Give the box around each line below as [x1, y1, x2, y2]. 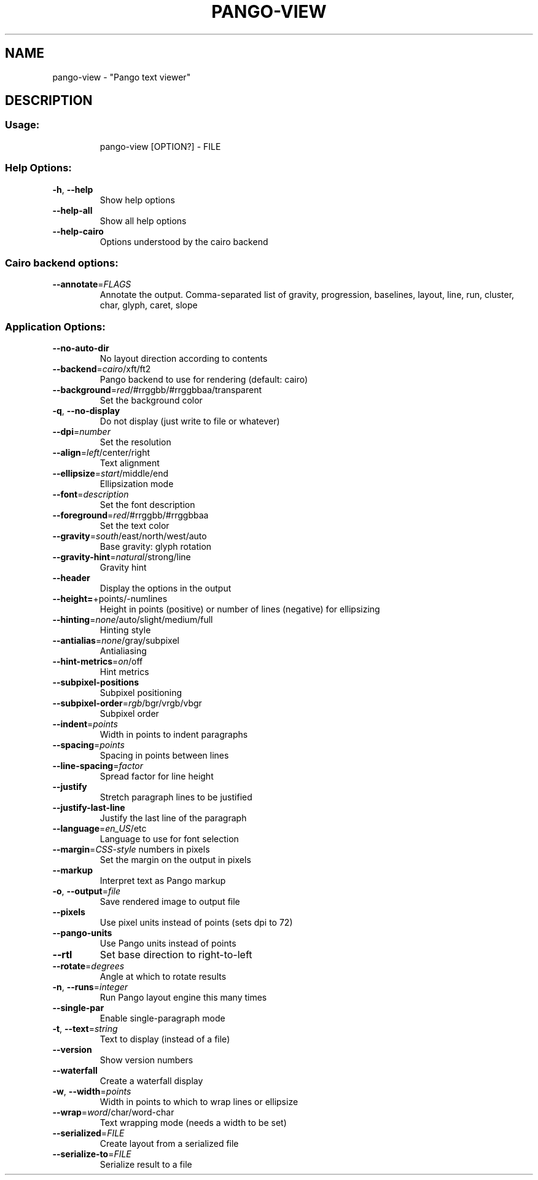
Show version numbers [99, 1055, 193, 1066]
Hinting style [99, 625, 151, 636]
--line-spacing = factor [52, 760, 144, 772]
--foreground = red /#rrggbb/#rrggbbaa [52, 510, 209, 521]
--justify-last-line [52, 802, 125, 813]
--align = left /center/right [52, 447, 150, 458]
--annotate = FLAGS [52, 279, 131, 290]
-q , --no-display [52, 405, 120, 416]
